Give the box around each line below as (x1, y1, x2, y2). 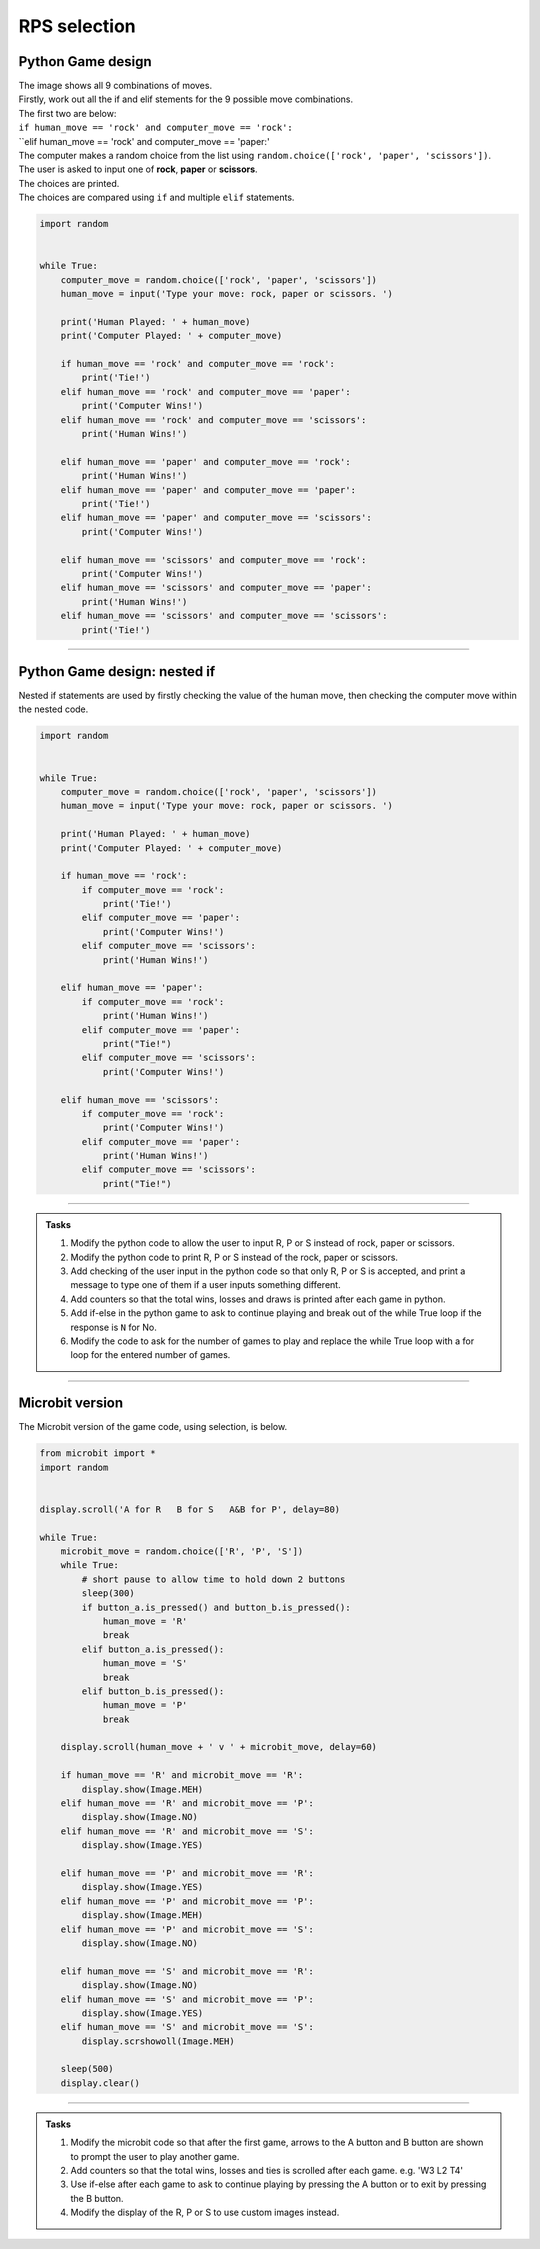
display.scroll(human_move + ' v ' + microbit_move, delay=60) (60, 1741, 378, 1753)
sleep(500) (60, 2063, 114, 2075)
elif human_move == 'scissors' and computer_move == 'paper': (60, 582, 372, 594)
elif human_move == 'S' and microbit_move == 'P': (60, 1993, 314, 2005)
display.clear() (60, 2077, 140, 2089)
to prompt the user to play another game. (70, 2150, 240, 2162)
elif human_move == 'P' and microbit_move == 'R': (60, 1867, 314, 1879)
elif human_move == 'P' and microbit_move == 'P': (60, 1895, 314, 1907)
